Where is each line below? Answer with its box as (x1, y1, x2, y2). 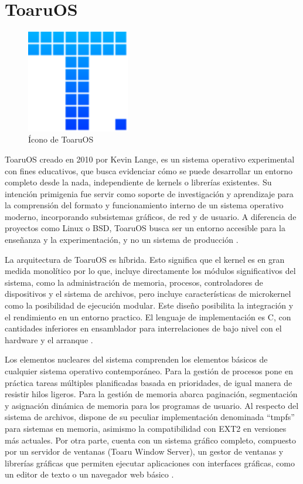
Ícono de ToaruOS (28, 133, 94, 145)
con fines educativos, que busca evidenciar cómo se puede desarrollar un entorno (5, 164, 292, 177)
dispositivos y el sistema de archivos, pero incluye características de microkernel (5, 287, 291, 300)
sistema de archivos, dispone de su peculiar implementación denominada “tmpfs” (5, 411, 295, 423)
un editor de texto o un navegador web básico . (5, 468, 174, 480)
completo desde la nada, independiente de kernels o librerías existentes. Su (5, 176, 272, 188)
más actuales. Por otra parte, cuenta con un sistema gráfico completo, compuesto (5, 434, 296, 446)
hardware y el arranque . (5, 333, 93, 346)
